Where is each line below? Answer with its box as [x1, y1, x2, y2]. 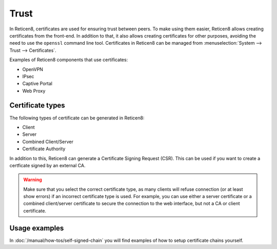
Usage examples [9, 224, 64, 233]
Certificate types [9, 101, 65, 110]
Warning [23, 176, 42, 183]
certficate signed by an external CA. [9, 162, 86, 168]
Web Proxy [22, 87, 46, 94]
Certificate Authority [22, 146, 66, 152]
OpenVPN [22, 66, 44, 72]
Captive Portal [22, 80, 52, 87]
